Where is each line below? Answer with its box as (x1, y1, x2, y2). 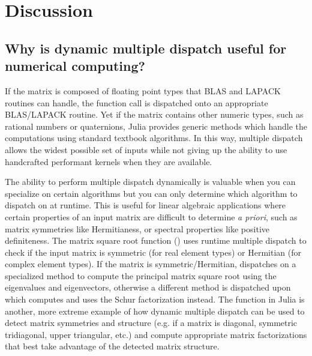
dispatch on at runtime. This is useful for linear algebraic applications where (5, 199, 286, 211)
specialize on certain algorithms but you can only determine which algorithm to (5, 187, 298, 199)
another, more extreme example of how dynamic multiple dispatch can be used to (5, 304, 305, 317)
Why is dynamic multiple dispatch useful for (5, 38, 287, 57)
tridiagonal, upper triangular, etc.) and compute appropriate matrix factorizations (5, 328, 307, 340)
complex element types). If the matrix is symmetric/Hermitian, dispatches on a (5, 258, 296, 270)
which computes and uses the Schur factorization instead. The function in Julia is (5, 293, 305, 306)
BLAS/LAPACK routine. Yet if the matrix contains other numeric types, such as (5, 108, 304, 121)
